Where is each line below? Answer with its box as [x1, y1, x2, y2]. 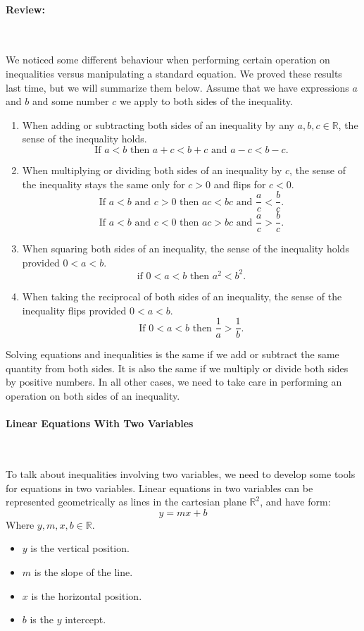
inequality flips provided [22, 302, 127, 317]
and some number [32, 94, 109, 109]
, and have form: [260, 494, 331, 509]
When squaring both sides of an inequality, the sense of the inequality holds [22, 241, 349, 256]
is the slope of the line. [34, 564, 133, 579]
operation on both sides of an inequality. [6, 388, 180, 403]
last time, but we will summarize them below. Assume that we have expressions [6, 80, 349, 94]
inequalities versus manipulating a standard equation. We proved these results [6, 66, 342, 80]
